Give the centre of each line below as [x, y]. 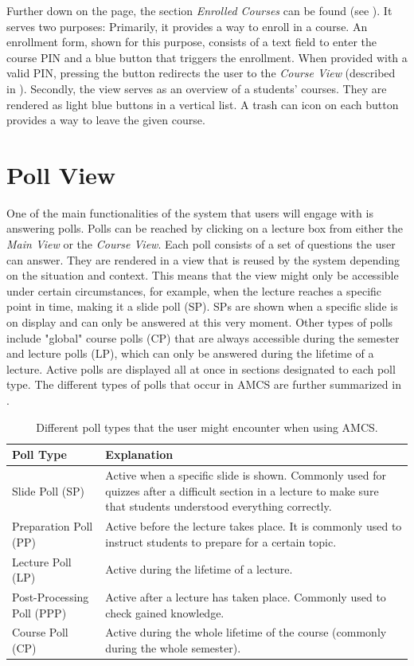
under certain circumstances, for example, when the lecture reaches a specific [194, 290]
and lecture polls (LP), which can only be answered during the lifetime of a [190, 353]
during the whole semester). [173, 647]
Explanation [139, 454]
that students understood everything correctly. [219, 506]
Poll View [61, 174]
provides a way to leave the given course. [106, 120]
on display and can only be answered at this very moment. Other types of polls [200, 322]
